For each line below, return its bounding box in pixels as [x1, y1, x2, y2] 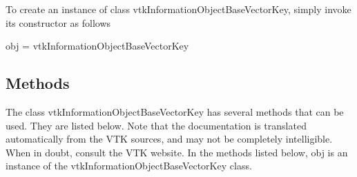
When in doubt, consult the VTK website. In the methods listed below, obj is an [6, 145, 348, 159]
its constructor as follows [6, 15, 111, 30]
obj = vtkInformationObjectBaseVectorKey [6, 39, 189, 53]
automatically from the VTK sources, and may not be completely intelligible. [6, 132, 333, 146]
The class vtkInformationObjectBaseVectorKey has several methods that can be [6, 104, 344, 118]
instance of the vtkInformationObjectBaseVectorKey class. [6, 158, 252, 173]
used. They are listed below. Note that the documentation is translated [6, 118, 307, 132]
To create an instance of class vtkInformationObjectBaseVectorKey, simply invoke [6, 2, 351, 16]
